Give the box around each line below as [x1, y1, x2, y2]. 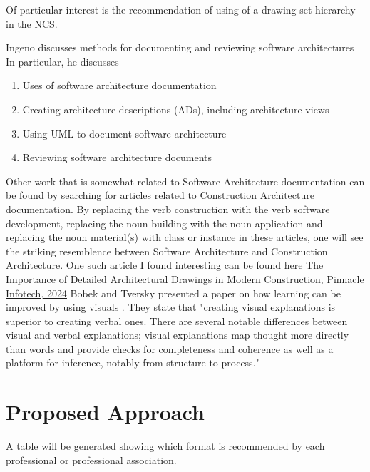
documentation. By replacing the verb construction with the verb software [6, 201, 330, 216]
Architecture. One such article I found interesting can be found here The [6, 257, 324, 272]
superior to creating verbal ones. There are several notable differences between [6, 313, 348, 328]
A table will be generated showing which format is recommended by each [6, 438, 325, 453]
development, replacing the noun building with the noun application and [6, 215, 323, 230]
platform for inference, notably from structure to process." [6, 355, 259, 370]
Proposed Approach [6, 397, 205, 426]
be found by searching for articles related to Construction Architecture [6, 188, 314, 202]
